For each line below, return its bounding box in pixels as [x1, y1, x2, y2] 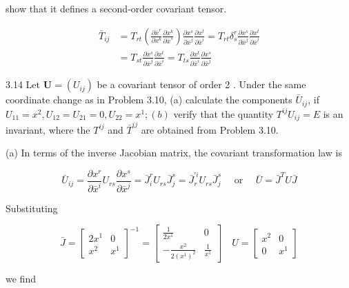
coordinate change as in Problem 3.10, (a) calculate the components [6, 92, 292, 107]
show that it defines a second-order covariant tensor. [6, 1, 227, 15]
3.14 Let [6, 77, 40, 92]
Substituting [6, 200, 58, 215]
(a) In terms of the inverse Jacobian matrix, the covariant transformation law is [6, 145, 342, 160]
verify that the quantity [173, 106, 274, 121]
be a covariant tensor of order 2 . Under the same [97, 77, 306, 92]
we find [6, 271, 36, 285]
